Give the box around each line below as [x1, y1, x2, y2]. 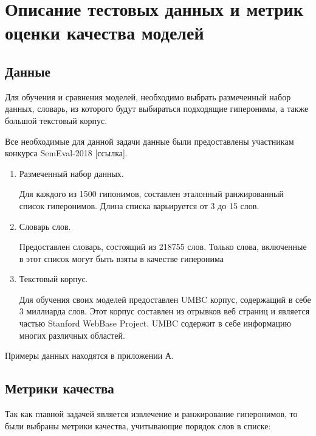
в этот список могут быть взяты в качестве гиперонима [19, 252, 224, 265]
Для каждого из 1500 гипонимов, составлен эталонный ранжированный [19, 187, 284, 200]
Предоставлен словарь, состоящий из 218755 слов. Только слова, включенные [19, 240, 307, 253]
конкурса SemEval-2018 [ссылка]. [5, 147, 128, 159]
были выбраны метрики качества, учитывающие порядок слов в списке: [5, 419, 271, 432]
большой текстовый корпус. [5, 114, 108, 126]
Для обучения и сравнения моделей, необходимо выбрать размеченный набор [5, 90, 291, 103]
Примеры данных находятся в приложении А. [5, 349, 174, 362]
